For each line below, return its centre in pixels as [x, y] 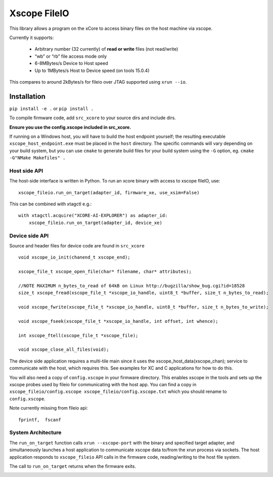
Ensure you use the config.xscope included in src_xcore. [70, 127]
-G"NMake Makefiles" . [37, 158]
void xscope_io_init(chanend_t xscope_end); [75, 258]
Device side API [29, 236]
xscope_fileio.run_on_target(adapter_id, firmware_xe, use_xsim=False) [109, 192]
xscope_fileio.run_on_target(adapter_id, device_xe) [96, 223]
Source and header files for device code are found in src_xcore [77, 245]
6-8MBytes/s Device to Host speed [71, 63]
